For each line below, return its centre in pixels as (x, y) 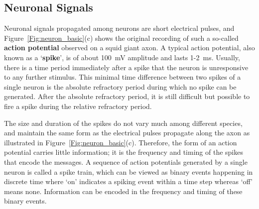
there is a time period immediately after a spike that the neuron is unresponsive (126, 67)
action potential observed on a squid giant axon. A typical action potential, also (129, 48)
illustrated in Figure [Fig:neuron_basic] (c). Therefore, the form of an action (121, 142)
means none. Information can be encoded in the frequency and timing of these (123, 191)
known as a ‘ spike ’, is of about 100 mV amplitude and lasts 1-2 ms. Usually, (122, 57)
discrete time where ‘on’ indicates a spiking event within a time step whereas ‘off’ (128, 181)
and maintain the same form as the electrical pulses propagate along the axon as (127, 133)
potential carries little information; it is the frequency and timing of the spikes (124, 152)
